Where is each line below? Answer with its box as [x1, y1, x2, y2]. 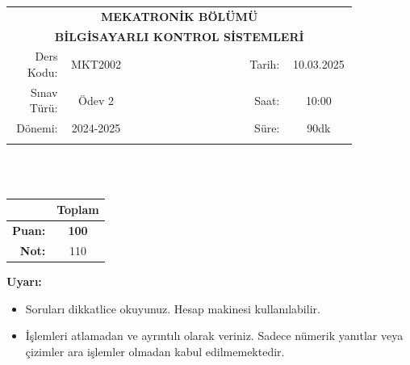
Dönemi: [16, 120, 58, 136]
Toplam [56, 201, 99, 218]
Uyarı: [6, 273, 42, 290]
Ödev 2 [78, 91, 114, 108]
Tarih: [249, 56, 280, 73]
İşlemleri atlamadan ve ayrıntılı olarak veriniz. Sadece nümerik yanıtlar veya [25, 327, 404, 344]
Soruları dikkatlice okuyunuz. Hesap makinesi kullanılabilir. [25, 300, 320, 317]
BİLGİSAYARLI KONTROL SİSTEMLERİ [54, 27, 304, 44]
